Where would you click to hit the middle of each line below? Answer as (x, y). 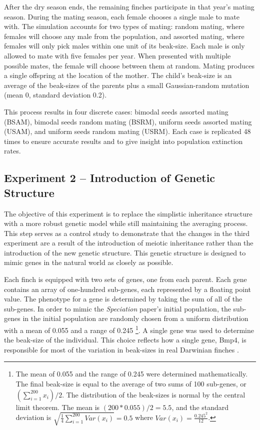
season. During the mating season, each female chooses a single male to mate (122, 16)
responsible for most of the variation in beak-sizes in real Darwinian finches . (121, 349)
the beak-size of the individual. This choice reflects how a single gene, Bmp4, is (125, 340)
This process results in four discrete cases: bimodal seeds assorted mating (116, 111)
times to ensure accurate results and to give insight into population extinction (123, 141)
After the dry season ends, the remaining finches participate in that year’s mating (129, 6)
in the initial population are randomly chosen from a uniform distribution (135, 318)
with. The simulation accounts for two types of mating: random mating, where (124, 26)
